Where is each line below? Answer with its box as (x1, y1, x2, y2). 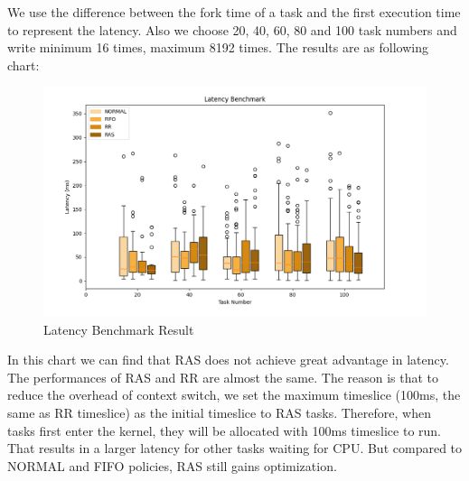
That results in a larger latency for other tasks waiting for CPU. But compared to (7, 439, 463, 458)
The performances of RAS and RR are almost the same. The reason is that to (7, 367, 439, 386)
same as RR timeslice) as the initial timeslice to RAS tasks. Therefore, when (7, 402, 431, 421)
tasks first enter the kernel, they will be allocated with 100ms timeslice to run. (7, 421, 442, 439)
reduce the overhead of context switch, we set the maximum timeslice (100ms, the (7, 385, 461, 404)
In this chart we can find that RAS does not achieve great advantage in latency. (7, 350, 449, 369)
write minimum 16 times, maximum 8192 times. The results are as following (7, 38, 428, 57)
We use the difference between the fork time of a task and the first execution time (7, 3, 461, 21)
